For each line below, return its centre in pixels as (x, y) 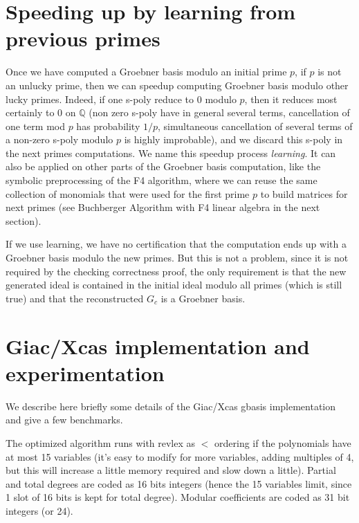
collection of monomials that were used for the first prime (128, 193)
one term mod (35, 126)
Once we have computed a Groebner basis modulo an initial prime (146, 72)
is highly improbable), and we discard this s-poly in (233, 139)
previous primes (83, 38)
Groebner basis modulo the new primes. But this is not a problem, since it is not (177, 258)
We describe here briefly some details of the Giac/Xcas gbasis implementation (171, 406)
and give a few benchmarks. (64, 420)
